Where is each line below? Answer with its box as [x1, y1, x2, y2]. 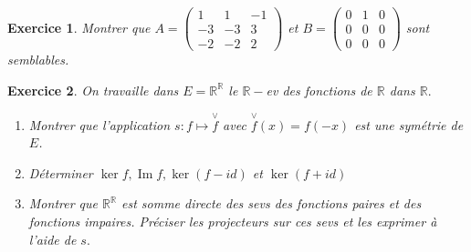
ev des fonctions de [266, 80, 372, 99]
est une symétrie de [354, 115, 464, 134]
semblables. [7, 50, 69, 69]
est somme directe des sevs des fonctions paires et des [121, 194, 422, 213]
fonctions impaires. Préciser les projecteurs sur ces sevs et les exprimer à [28, 211, 437, 230]
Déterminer [28, 163, 93, 182]
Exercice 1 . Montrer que [7, 17, 151, 36]
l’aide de [28, 229, 77, 248]
